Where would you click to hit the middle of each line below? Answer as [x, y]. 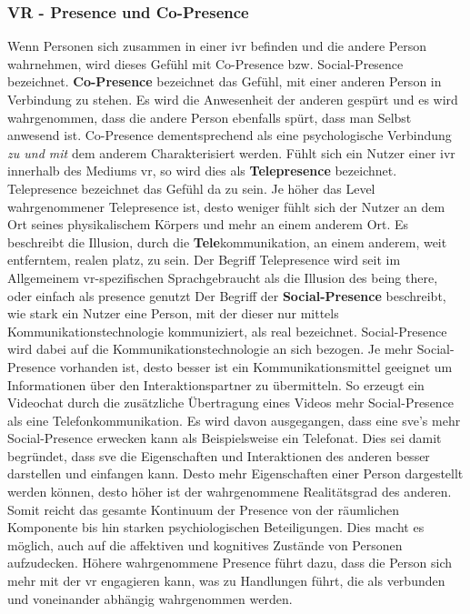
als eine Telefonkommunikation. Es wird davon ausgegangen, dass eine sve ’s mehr [234, 420]
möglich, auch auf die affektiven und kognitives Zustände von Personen [205, 544]
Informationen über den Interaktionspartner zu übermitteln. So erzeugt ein [216, 384]
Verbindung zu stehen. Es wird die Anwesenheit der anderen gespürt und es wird [233, 99]
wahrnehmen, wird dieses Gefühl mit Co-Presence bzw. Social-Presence [205, 63]
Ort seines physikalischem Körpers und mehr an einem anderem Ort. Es [208, 224]
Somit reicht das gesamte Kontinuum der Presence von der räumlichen [204, 509]
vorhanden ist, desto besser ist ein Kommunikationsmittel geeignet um [256, 366]
